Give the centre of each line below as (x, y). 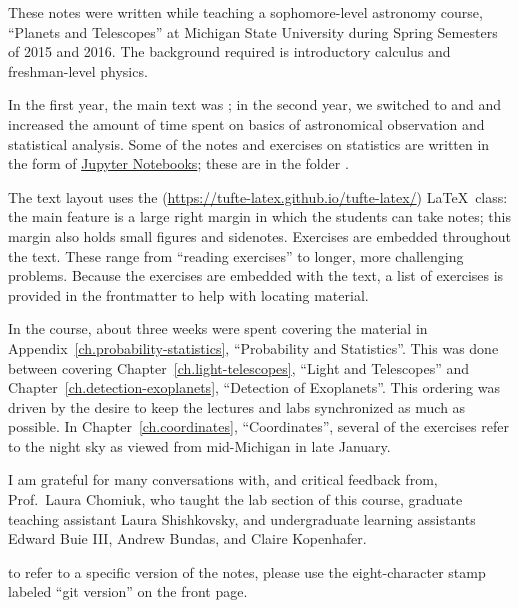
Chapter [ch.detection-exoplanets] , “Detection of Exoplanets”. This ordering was (254, 387)
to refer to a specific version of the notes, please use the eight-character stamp (247, 571)
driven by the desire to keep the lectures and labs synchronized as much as (237, 406)
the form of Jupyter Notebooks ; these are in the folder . (178, 163)
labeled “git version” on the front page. (128, 591)
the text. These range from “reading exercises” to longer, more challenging (236, 255)
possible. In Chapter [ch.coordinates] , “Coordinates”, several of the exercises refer (258, 426)
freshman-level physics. (78, 70)
